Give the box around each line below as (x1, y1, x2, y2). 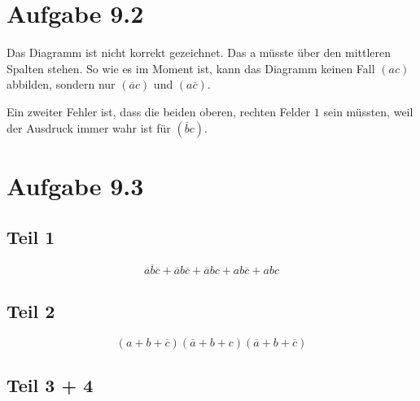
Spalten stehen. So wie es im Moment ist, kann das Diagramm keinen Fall (7, 59, 375, 76)
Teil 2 (7, 298, 55, 323)
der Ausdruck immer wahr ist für (7, 119, 171, 136)
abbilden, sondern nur (7, 76, 116, 93)
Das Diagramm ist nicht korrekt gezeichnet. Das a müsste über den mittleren (7, 44, 392, 61)
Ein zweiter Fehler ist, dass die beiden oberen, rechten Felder (7, 102, 311, 120)
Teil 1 (7, 224, 55, 250)
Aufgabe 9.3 (7, 168, 144, 202)
